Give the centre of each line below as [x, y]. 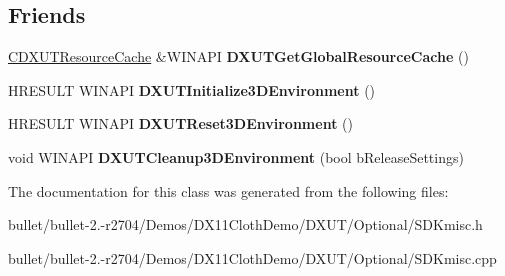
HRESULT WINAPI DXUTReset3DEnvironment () [180, 123]
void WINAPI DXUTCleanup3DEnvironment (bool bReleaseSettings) [236, 156]
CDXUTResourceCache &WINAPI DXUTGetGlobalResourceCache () [238, 56]
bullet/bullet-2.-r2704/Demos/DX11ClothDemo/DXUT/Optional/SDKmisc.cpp [252, 257]
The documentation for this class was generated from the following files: [228, 190]
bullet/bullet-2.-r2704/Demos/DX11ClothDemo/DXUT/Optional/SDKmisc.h [245, 224]
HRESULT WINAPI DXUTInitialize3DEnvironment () [192, 89]
